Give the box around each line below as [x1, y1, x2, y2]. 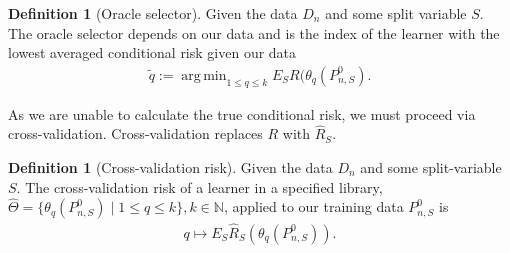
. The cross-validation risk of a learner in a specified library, [16, 176, 383, 197]
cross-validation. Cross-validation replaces [8, 123, 263, 144]
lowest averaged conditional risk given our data [8, 42, 297, 63]
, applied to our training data [223, 196, 404, 217]
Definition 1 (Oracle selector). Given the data [8, 3, 298, 23]
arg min [181, 68, 227, 83]
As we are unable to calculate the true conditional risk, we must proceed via [8, 103, 476, 124]
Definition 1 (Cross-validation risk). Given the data [8, 157, 333, 178]
